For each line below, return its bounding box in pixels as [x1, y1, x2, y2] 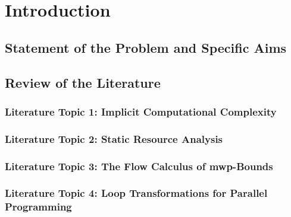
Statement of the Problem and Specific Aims [5, 38, 287, 56]
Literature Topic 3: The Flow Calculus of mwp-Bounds [5, 158, 273, 173]
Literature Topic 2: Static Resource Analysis [5, 131, 223, 146]
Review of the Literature [5, 73, 161, 91]
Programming [5, 199, 72, 214]
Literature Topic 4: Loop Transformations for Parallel [5, 186, 268, 200]
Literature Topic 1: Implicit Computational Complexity [5, 104, 277, 119]
